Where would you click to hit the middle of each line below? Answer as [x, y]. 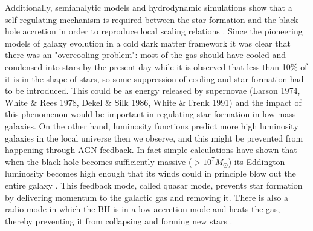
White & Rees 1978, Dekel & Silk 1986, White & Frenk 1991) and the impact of [153, 102]
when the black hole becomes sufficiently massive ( [98, 161]
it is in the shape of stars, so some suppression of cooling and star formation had [154, 78]
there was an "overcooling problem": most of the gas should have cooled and [146, 55]
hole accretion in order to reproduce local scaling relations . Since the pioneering [154, 31]
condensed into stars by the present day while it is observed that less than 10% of [156, 66]
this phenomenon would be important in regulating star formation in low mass [150, 114]
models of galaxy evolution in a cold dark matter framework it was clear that [148, 43]
